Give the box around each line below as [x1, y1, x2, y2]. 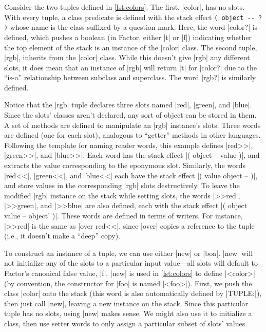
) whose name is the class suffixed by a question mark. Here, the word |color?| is [4, 22, 258, 32]
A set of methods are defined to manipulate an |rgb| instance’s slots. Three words [4, 119, 261, 130]
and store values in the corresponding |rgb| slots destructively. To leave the [4, 180, 240, 191]
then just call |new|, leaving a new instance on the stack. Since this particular [4, 298, 249, 308]
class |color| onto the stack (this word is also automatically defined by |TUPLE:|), [4, 288, 262, 299]
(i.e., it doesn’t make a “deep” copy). [4, 230, 121, 241]
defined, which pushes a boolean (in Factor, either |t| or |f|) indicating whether [4, 31, 252, 42]
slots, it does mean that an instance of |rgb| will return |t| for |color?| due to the [4, 62, 257, 72]
